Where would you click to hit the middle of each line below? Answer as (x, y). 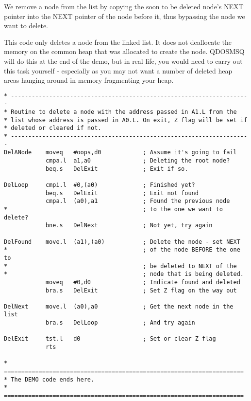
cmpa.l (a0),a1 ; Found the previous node (138, 201)
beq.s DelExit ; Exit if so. (117, 169)
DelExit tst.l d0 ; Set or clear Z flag (110, 339)
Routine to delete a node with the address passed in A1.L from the (124, 112)
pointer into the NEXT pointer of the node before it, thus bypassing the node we (125, 16)
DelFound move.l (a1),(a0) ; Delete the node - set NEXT (122, 242)
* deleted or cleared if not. (53, 128)
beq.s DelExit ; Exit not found (122, 193)
